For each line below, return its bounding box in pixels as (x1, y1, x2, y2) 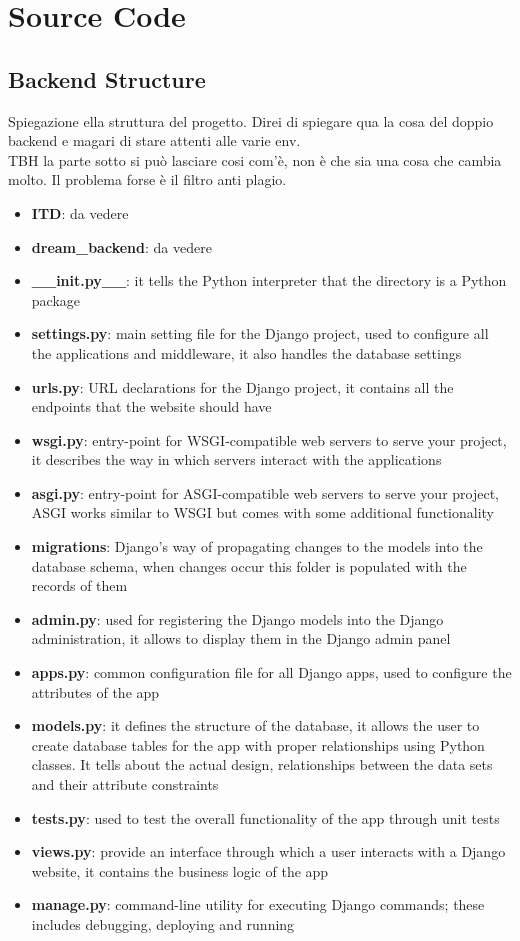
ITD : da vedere (31, 202, 129, 223)
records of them (31, 575, 128, 596)
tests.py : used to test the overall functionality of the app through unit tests (31, 807, 500, 828)
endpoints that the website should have (31, 396, 272, 417)
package (31, 289, 81, 310)
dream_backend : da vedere (31, 236, 212, 257)
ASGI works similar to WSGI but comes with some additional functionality (31, 502, 495, 523)
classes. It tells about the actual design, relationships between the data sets (31, 754, 493, 775)
